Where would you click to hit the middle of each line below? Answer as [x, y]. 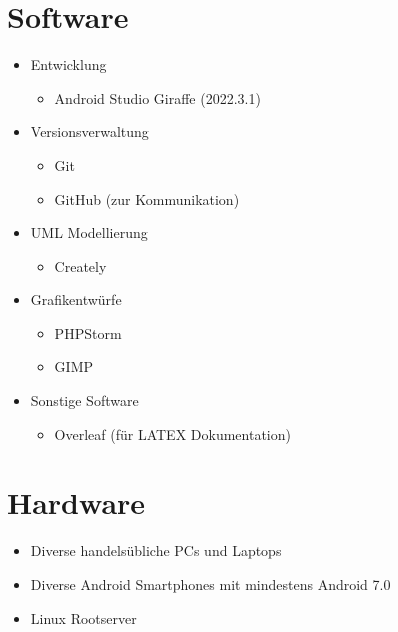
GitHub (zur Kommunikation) [147, 198]
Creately [80, 265]
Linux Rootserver [83, 617]
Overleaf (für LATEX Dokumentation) [172, 433]
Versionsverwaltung [89, 131]
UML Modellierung [89, 232]
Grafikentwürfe [76, 299]
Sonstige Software [84, 400]
